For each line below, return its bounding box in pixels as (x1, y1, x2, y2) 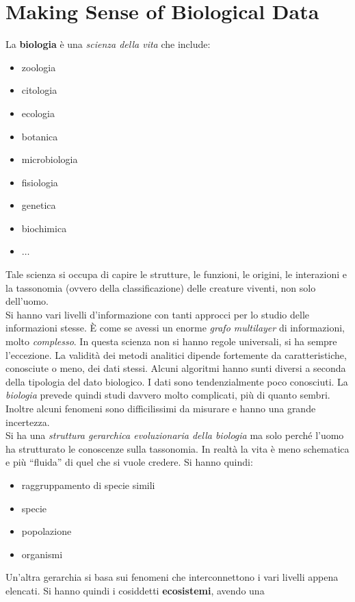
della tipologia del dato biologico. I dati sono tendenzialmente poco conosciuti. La (5, 374, 348, 388)
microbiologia (21, 152, 78, 166)
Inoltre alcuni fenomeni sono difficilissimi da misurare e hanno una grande (5, 401, 316, 415)
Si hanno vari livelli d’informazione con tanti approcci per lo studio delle (5, 307, 310, 321)
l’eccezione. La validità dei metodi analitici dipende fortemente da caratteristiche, (5, 347, 347, 362)
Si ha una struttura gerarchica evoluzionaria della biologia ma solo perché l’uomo (5, 428, 344, 442)
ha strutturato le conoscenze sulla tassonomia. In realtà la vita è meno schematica (5, 441, 350, 455)
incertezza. (5, 414, 50, 429)
